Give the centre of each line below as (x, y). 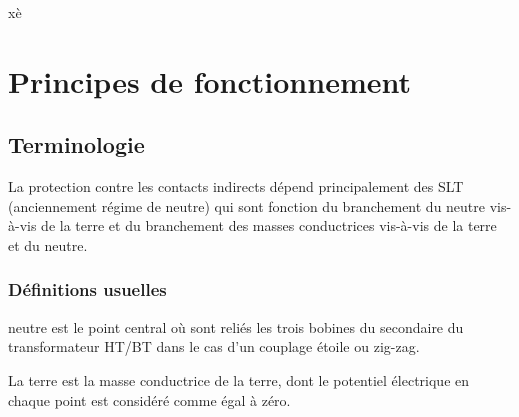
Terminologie (76, 144)
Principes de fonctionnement (210, 80)
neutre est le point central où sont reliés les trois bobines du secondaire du (236, 326)
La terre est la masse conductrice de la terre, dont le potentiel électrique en (239, 379)
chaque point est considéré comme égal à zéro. (149, 399)
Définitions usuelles (87, 289)
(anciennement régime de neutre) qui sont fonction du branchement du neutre (247, 205)
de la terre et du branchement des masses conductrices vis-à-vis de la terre (269, 225)
